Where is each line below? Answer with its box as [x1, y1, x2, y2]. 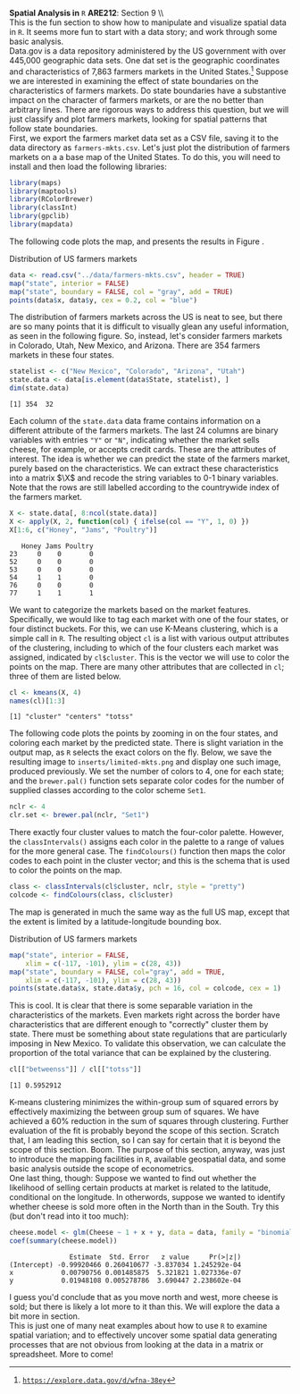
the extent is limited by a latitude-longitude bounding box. [9, 916, 221, 926]
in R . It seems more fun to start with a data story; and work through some [9, 27, 278, 37]
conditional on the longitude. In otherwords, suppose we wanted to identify [9, 1192, 286, 1203]
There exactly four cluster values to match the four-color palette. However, [9, 827, 284, 838]
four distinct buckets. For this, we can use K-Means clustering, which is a [9, 623, 279, 634]
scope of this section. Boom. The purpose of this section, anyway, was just [9, 1145, 286, 1155]
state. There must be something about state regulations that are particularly [9, 1028, 287, 1040]
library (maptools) [9, 187, 78, 196]
